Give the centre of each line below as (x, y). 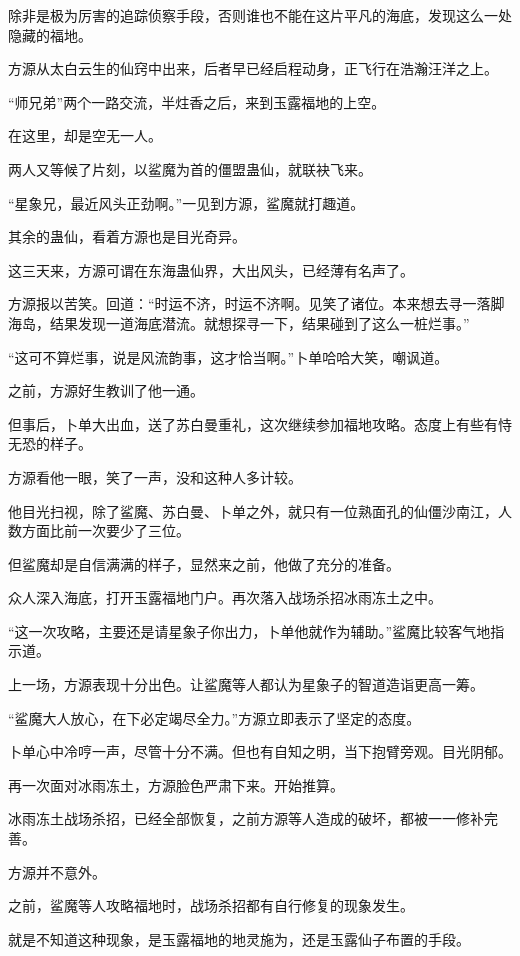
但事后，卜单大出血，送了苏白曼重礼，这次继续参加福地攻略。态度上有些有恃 (260, 423)
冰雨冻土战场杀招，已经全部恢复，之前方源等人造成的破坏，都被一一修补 (246, 818)
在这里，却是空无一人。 (85, 135)
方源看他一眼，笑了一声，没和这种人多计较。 (155, 476)
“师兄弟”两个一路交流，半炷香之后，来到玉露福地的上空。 (197, 101)
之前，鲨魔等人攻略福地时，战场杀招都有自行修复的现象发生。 (211, 905)
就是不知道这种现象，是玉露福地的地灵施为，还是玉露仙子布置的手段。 (239, 938)
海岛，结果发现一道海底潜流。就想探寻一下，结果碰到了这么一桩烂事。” (239, 322)
